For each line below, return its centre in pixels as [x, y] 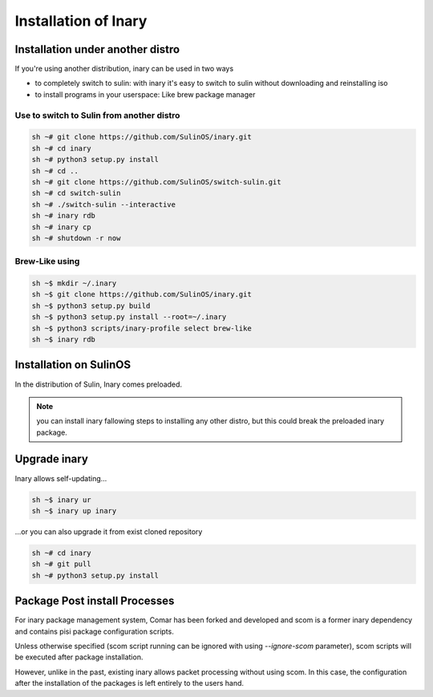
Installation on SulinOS [73, 365]
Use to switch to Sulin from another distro [97, 115]
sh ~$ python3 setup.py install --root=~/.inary [129, 317]
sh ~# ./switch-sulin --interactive [104, 204]
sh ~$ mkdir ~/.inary [74, 284]
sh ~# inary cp [61, 227]
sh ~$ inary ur [61, 500]
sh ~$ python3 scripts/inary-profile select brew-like [142, 328]
